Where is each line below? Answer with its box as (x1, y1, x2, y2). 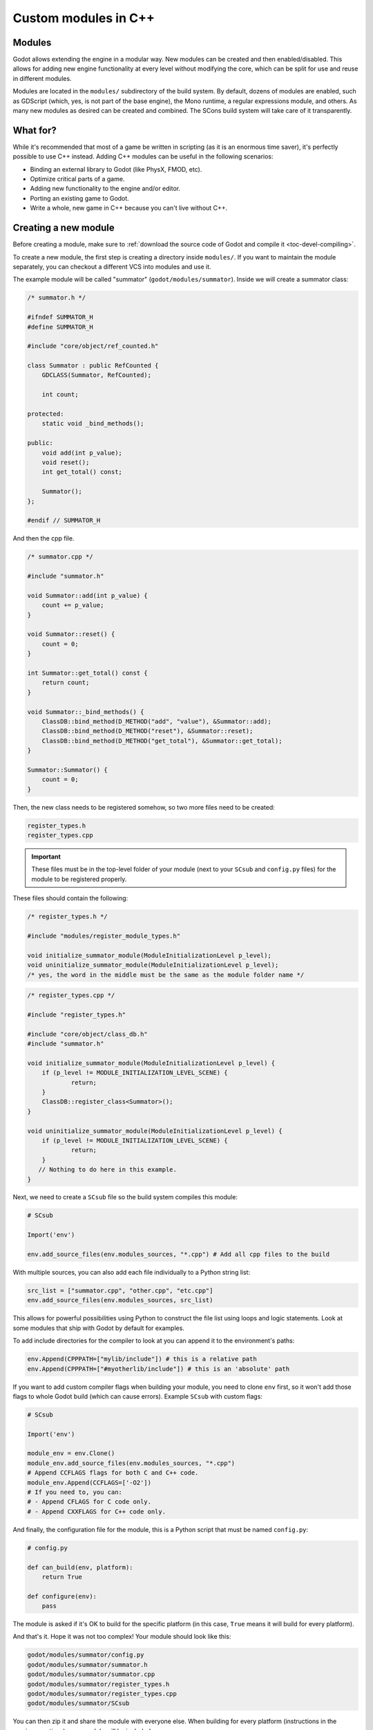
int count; (41, 391, 79, 399)
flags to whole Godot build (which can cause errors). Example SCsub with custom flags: (12, 1392, 262, 1401)
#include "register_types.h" (27, 1010, 126, 1019)
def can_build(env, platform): (27, 1563, 134, 1571)
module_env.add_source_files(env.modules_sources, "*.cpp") (27, 1459, 236, 1467)
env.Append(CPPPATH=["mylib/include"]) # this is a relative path (27, 1355, 257, 1363)
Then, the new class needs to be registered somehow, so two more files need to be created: (12, 803, 276, 811)
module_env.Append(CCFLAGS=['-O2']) (27, 1478, 152, 1486)
